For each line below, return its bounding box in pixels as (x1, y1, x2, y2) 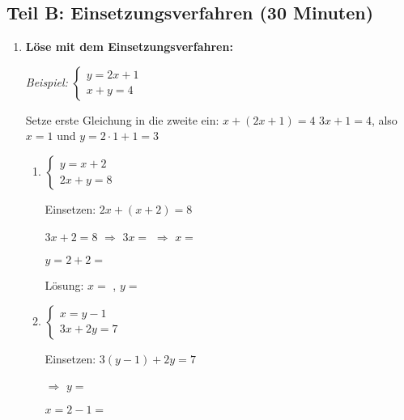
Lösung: (45, 277, 84, 294)
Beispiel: (25, 73, 68, 90)
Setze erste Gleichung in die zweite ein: (25, 111, 219, 128)
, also (371, 111, 398, 128)
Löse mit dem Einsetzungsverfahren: (25, 38, 233, 55)
